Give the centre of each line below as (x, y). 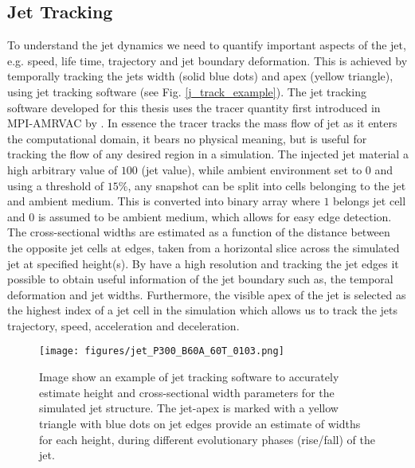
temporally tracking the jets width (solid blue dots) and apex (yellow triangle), (200, 76)
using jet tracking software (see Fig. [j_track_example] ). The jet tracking (187, 91)
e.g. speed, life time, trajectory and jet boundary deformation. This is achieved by (207, 60)
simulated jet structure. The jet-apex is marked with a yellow (189, 408)
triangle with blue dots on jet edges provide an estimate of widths (200, 423)
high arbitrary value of (63, 169)
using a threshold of (56, 185)
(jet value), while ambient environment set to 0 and (267, 169)
